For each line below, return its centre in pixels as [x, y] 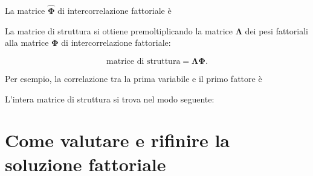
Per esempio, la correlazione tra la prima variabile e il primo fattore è [134, 78]
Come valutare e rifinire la [118, 140]
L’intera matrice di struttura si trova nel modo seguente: [110, 99]
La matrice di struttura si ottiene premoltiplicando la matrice [119, 30]
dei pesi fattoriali [276, 30]
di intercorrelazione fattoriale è [115, 11]
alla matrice [27, 42]
